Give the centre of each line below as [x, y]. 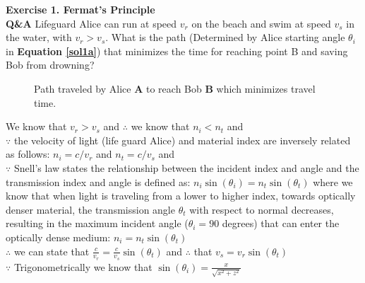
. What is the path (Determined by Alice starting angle [225, 37]
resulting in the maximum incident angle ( [97, 223]
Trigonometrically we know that [83, 266]
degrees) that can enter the [281, 223]
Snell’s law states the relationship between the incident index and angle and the [186, 167]
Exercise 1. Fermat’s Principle [80, 9]
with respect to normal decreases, [262, 209]
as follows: [28, 154]
